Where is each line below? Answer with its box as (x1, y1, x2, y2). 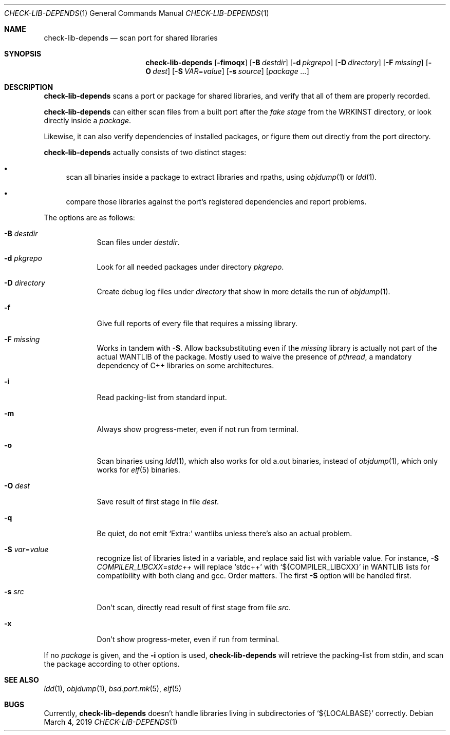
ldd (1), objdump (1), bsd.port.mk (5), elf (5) (44, 684, 182, 693)
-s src (4, 587, 24, 596)
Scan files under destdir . (97, 238, 180, 247)
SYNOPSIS (4, 49, 42, 58)
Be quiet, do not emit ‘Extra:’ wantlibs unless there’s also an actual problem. (97, 529, 352, 538)
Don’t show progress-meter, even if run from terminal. (97, 635, 279, 644)
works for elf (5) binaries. (97, 465, 180, 474)
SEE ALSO (4, 675, 39, 684)
